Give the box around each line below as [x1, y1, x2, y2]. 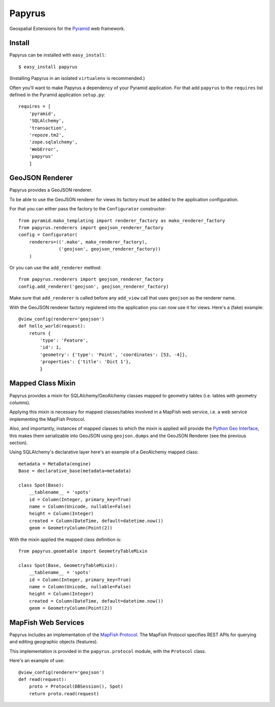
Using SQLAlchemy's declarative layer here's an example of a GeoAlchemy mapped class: [9, 449, 199, 455]
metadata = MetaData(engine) [18, 461, 91, 467]
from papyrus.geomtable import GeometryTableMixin [18, 548, 148, 554]
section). [9, 440, 28, 446]
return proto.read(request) [29, 691, 99, 696]
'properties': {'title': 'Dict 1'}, [40, 359, 132, 365]
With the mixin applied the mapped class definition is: [9, 536, 122, 542]
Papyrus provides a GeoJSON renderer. [9, 187, 93, 193]
